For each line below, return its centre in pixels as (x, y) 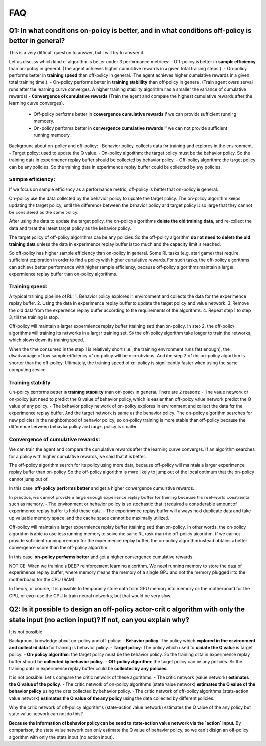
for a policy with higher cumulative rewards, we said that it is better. (78, 456)
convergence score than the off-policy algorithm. (59, 548)
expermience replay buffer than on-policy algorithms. (63, 274)
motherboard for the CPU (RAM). (43, 579)
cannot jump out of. (29, 479)
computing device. (28, 370)
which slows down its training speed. (47, 340)
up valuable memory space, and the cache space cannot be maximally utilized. (89, 518)
